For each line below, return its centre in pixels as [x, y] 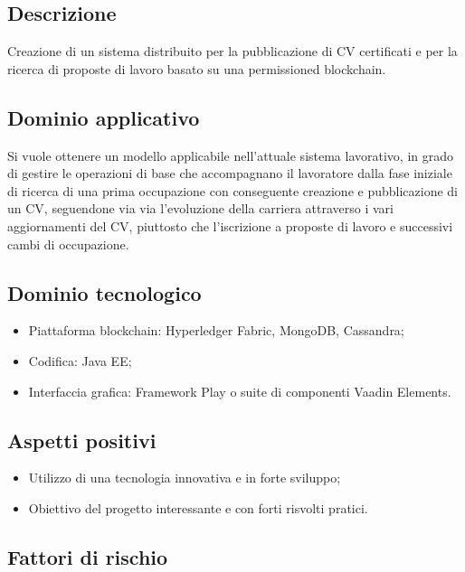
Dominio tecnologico [104, 292]
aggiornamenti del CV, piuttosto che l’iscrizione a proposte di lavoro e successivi [230, 225]
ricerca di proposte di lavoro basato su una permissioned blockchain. [197, 68]
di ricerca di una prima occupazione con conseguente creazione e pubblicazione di [232, 190]
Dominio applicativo [104, 117]
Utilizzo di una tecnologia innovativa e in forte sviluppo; [185, 478]
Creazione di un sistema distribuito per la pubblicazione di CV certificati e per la [232, 51]
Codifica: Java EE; [80, 360]
